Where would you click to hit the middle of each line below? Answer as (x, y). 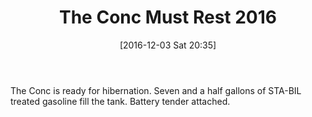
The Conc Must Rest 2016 (167, 17)
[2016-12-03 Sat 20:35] (168, 45)
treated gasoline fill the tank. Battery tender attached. (120, 101)
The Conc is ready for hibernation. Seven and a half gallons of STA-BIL (156, 90)
